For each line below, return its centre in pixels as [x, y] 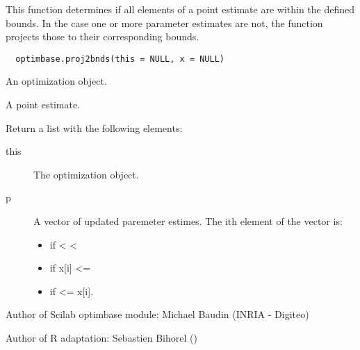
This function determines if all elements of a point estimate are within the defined [180, 9]
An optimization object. [56, 81]
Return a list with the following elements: [94, 127]
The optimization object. [86, 174]
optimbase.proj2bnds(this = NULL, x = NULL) [120, 59]
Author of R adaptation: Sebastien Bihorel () [101, 337]
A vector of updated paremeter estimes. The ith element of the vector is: [188, 221]
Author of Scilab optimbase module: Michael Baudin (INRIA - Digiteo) [157, 314]
